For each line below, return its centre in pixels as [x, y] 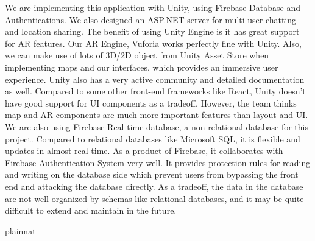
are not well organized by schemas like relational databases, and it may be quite [154, 198]
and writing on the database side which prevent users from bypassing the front [152, 174]
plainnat [20, 230]
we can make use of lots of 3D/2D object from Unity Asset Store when [137, 55]
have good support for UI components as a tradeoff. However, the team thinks [151, 103]
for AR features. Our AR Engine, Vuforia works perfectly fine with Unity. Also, [153, 43]
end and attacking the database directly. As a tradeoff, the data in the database [154, 186]
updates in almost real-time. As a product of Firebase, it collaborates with [144, 151]
